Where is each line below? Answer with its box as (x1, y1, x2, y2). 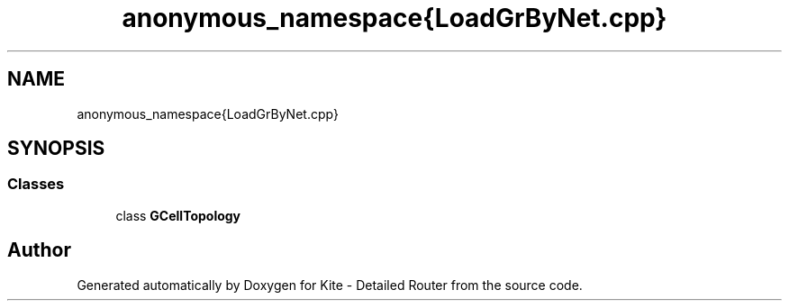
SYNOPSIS (7, 137, 105, 160)
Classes (7, 175, 65, 194)
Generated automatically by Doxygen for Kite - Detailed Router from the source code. (77, 276, 583, 293)
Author (7, 239, 71, 262)
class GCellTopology (115, 207, 241, 223)
